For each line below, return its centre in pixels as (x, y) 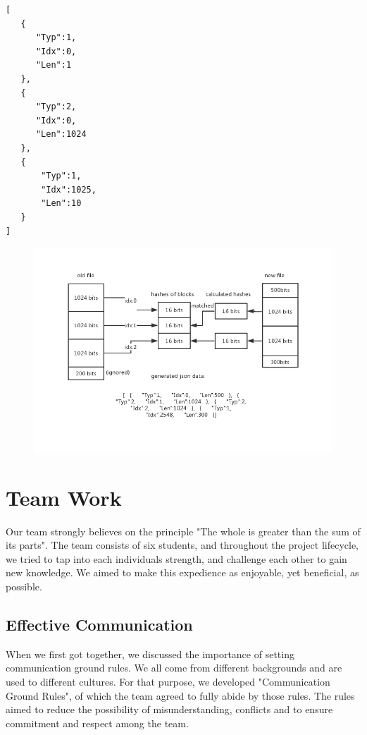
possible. (24, 586)
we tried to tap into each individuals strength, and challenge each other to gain (176, 558)
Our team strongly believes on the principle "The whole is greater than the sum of (183, 531)
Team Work (64, 497)
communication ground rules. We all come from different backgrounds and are (174, 668)
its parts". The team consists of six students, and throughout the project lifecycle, (182, 545)
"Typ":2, (56, 107)
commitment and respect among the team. (97, 723)
